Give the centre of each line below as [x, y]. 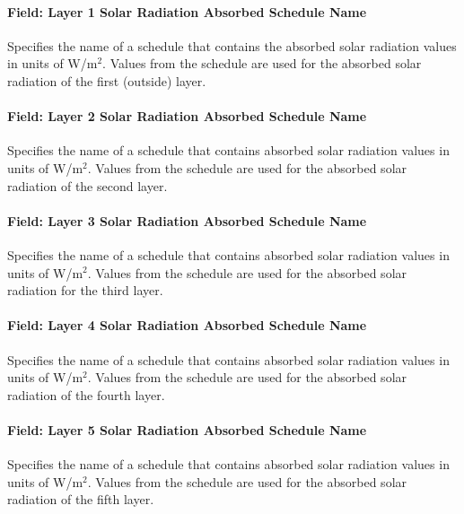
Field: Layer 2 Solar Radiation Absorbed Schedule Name [187, 116]
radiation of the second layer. [88, 185]
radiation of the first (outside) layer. [107, 80]
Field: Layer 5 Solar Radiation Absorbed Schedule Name [187, 429]
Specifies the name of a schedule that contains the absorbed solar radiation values [232, 45]
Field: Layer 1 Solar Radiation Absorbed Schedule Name [187, 11]
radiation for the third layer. [85, 290]
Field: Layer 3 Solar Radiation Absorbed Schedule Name [187, 220]
